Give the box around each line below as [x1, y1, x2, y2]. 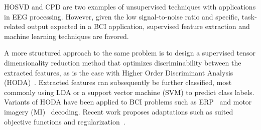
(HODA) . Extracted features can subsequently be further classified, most [4, 77, 232, 87]
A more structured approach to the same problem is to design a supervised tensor [4, 47, 255, 58]
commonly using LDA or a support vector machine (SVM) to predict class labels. [4, 86, 254, 97]
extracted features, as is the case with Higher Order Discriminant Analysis [4, 67, 233, 77]
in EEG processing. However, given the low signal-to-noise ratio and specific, [4, 11, 240, 21]
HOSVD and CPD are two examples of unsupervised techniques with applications [4, 1, 256, 11]
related [4, 21, 26, 31]
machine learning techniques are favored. [4, 30, 129, 41]
